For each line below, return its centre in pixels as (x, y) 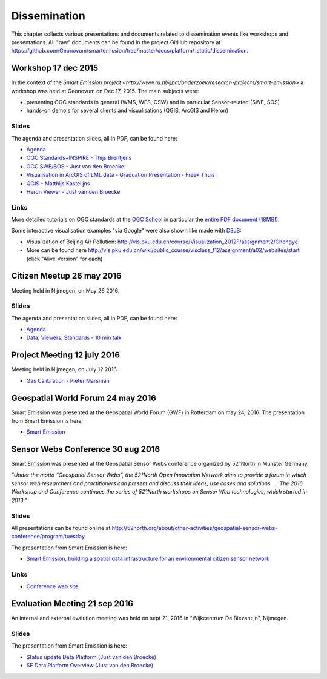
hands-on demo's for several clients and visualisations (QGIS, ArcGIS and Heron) (127, 111)
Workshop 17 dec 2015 (55, 68)
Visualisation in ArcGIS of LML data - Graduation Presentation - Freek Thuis (121, 175)
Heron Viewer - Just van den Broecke (73, 191)
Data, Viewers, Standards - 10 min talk (74, 338)
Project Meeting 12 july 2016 (66, 355)
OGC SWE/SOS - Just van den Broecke (75, 166)
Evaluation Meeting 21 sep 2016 (72, 604)
